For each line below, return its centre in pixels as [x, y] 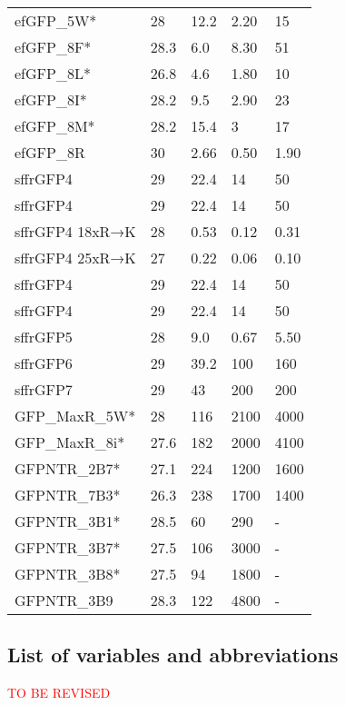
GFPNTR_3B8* [68, 574]
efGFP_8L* [53, 73]
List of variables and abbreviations [173, 655]
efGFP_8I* [51, 99]
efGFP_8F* [53, 47]
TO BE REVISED [59, 693]
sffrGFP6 [44, 363]
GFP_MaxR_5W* [75, 416]
